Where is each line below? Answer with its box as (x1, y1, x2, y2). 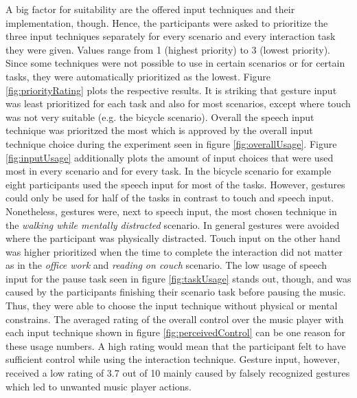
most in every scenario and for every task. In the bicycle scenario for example (5, 164, 332, 178)
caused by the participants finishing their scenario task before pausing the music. (5, 285, 346, 299)
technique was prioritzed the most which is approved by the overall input (5, 123, 313, 137)
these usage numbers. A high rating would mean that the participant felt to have (5, 338, 346, 353)
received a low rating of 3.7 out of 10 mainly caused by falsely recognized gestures (5, 366, 350, 380)
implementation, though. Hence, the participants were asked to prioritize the (5, 15, 328, 30)
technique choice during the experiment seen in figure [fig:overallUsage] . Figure (5, 136, 337, 151)
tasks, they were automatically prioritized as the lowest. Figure (5, 69, 271, 83)
